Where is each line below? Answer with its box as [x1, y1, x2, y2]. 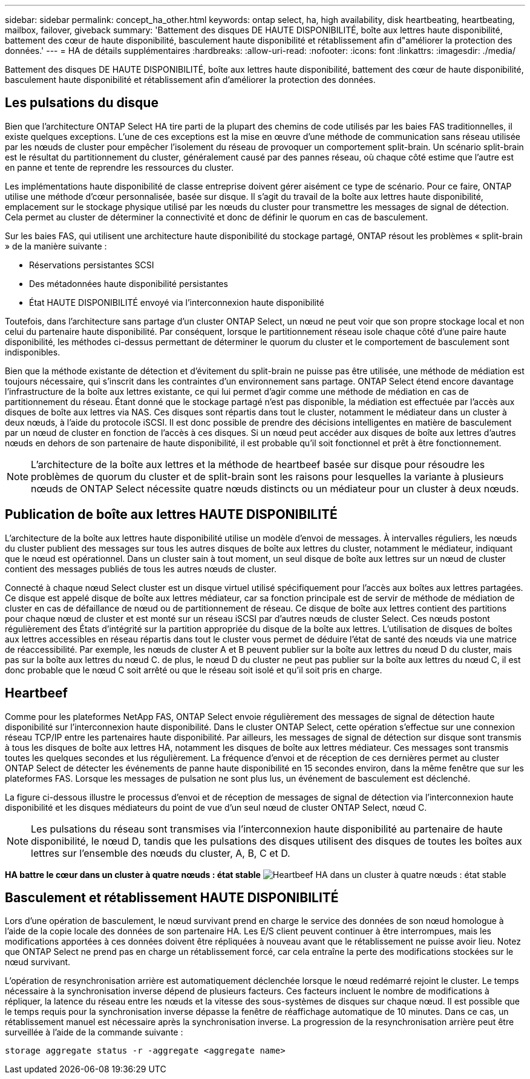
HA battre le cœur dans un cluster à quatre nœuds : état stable [5, 869, 261, 880]
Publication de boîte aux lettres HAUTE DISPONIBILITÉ [5, 507, 338, 523]
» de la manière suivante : [5, 240, 107, 251]
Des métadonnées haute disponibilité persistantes [29, 278, 228, 289]
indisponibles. [5, 346, 61, 357]
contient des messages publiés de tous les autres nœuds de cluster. [5, 563, 276, 574]
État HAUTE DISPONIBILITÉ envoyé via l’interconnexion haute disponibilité [29, 297, 324, 308]
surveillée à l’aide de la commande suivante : [5, 1027, 183, 1038]
